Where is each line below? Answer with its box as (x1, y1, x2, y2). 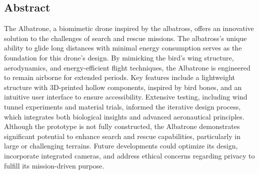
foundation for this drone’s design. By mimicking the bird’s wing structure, (4, 52, 234, 62)
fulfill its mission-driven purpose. (4, 160, 104, 170)
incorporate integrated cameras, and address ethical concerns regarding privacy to (4, 150, 255, 160)
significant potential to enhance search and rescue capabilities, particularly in (4, 130, 240, 141)
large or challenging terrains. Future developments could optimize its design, (4, 140, 238, 151)
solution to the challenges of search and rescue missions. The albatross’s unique (4, 32, 247, 43)
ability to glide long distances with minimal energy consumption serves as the (4, 42, 242, 53)
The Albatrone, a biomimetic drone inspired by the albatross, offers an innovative (4, 23, 254, 33)
